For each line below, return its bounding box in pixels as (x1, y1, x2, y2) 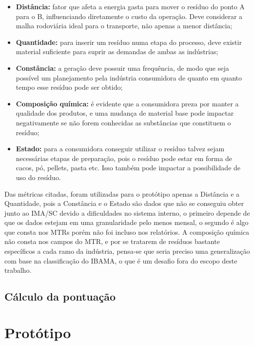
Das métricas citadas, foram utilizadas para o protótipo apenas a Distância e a (4, 188, 240, 199)
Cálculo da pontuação (4, 289, 116, 304)
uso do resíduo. (16, 172, 61, 182)
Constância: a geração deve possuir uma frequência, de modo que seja (16, 62, 229, 73)
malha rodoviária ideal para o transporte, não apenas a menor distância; (16, 20, 233, 31)
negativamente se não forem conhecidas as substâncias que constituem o (16, 117, 231, 127)
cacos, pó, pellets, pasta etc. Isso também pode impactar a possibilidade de (16, 162, 241, 173)
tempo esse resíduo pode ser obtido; (16, 82, 123, 92)
